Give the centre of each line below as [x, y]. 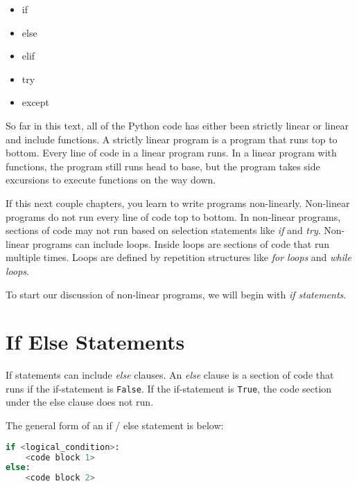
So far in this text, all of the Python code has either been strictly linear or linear [177, 125]
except [36, 102]
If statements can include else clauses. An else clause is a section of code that [170, 375]
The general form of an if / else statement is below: [115, 425]
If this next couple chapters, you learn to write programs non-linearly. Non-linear [178, 202]
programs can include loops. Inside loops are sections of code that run [181, 243]
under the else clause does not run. [80, 402]
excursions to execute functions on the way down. [111, 180]
